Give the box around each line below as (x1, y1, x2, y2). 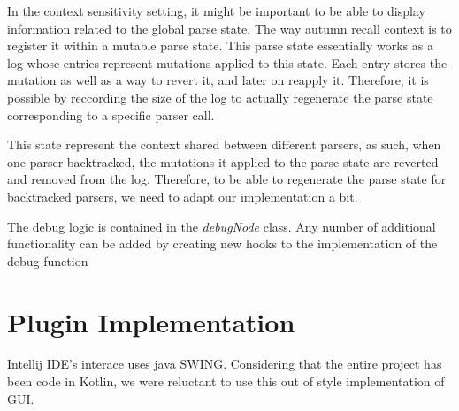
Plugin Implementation (7, 303, 295, 339)
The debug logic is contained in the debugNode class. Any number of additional (7, 217, 436, 235)
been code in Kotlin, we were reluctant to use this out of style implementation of (7, 372, 445, 391)
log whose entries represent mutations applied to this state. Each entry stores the (7, 53, 448, 72)
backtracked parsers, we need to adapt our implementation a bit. (7, 186, 358, 205)
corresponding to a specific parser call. (7, 105, 215, 124)
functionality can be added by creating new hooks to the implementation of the (7, 234, 438, 253)
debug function (7, 251, 88, 270)
